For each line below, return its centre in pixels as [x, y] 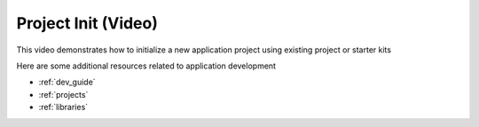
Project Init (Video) [87, 23]
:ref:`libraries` [63, 107]
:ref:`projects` [63, 94]
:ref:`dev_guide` [67, 82]
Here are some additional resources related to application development [146, 66]
